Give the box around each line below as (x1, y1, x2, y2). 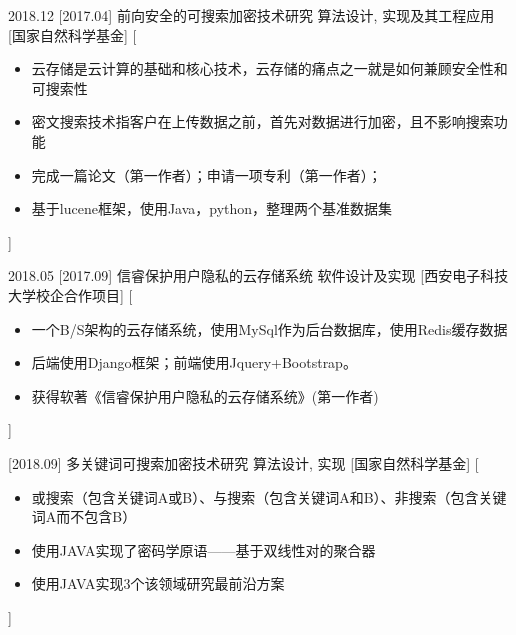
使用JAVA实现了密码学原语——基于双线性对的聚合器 (31, 539, 376, 560)
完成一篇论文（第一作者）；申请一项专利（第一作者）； (31, 164, 382, 185)
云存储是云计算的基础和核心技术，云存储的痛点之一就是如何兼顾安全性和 (31, 58, 508, 79)
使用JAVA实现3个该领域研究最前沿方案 (31, 573, 285, 594)
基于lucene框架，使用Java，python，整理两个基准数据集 (31, 198, 393, 219)
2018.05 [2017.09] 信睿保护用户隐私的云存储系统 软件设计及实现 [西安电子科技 (8, 265, 509, 286)
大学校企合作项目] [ (8, 284, 133, 305)
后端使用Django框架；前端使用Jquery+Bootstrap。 (31, 352, 357, 373)
